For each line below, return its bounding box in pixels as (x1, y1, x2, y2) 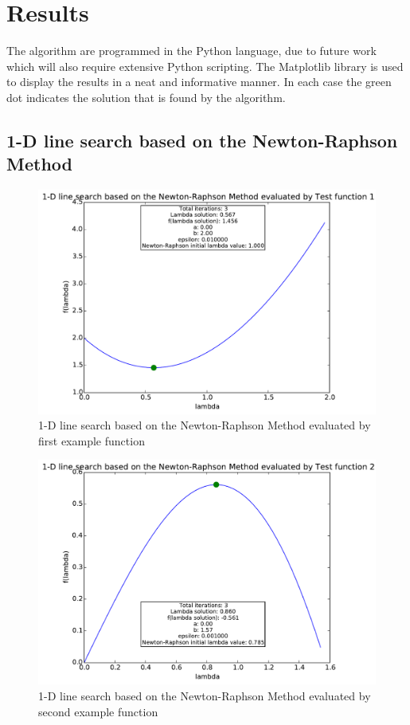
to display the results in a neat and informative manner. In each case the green (6, 73, 392, 90)
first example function (38, 432, 145, 449)
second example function (38, 703, 158, 719)
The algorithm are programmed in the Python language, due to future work (6, 42, 377, 59)
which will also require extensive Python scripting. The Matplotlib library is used (6, 57, 404, 74)
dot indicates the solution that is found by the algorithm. (6, 88, 286, 105)
